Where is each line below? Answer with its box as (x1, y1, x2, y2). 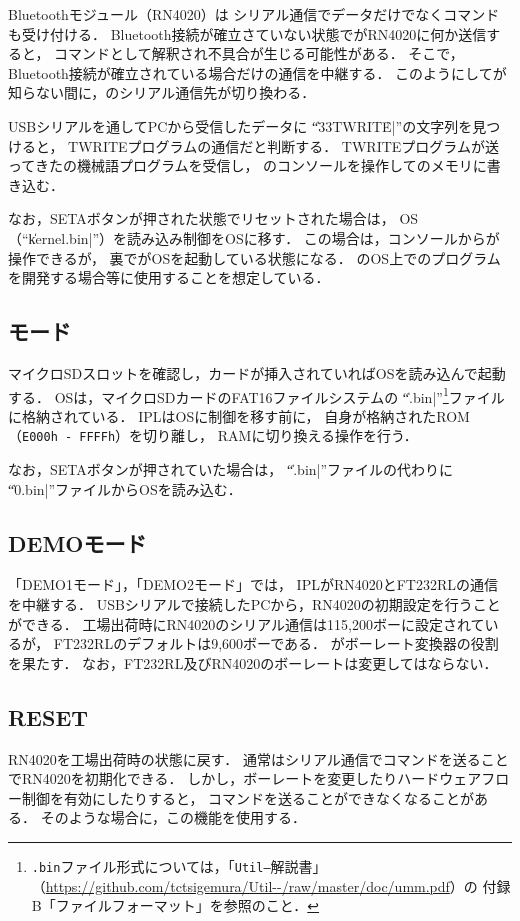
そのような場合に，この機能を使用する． (40, 807, 306, 828)
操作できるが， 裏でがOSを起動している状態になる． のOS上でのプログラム (8, 247, 501, 268)
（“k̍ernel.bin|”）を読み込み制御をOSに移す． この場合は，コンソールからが (8, 227, 500, 248)
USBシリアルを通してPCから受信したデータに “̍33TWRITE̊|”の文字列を (8, 115, 473, 136)
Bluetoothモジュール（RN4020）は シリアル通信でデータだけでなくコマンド (8, 4, 500, 24)
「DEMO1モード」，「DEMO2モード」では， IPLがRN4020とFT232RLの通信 (8, 574, 499, 595)
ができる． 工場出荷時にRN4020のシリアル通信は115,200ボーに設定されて (8, 613, 485, 634)
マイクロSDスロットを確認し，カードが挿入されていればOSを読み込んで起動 (8, 362, 506, 383)
